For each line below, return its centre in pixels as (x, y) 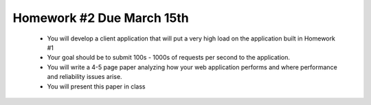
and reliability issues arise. (85, 77)
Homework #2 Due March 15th (101, 18)
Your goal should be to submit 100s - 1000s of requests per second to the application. (169, 58)
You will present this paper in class (96, 86)
